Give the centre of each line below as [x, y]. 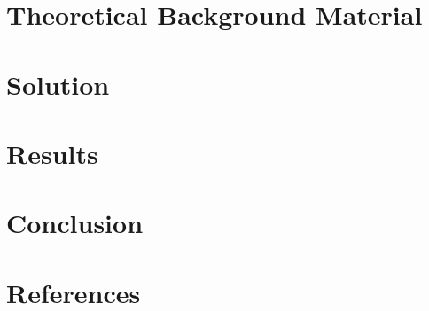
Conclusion [75, 223]
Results [52, 153]
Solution [58, 84]
